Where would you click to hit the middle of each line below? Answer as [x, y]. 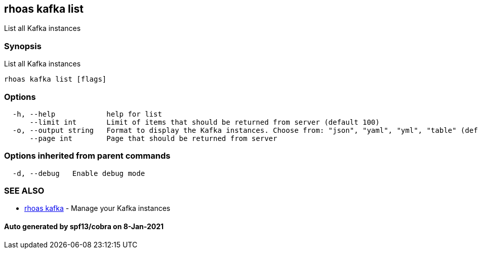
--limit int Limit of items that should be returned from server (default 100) [205, 122]
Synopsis [23, 46]
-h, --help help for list [87, 114]
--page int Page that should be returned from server [153, 138]
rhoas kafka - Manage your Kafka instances [97, 208]
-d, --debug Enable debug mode [79, 173]
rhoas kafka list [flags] [55, 79]
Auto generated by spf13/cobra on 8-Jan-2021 [84, 227]
